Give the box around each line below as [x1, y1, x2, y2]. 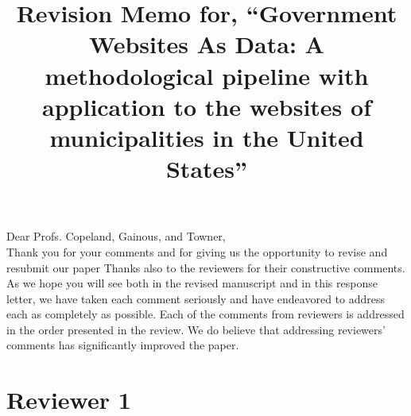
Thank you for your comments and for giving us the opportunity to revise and [6, 243, 388, 260]
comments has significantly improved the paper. [6, 337, 239, 353]
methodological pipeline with [45, 59, 369, 91]
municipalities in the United [49, 121, 364, 153]
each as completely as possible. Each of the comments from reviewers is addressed [6, 306, 405, 322]
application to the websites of [42, 90, 371, 122]
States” [165, 152, 248, 185]
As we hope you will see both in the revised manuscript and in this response [6, 275, 378, 291]
